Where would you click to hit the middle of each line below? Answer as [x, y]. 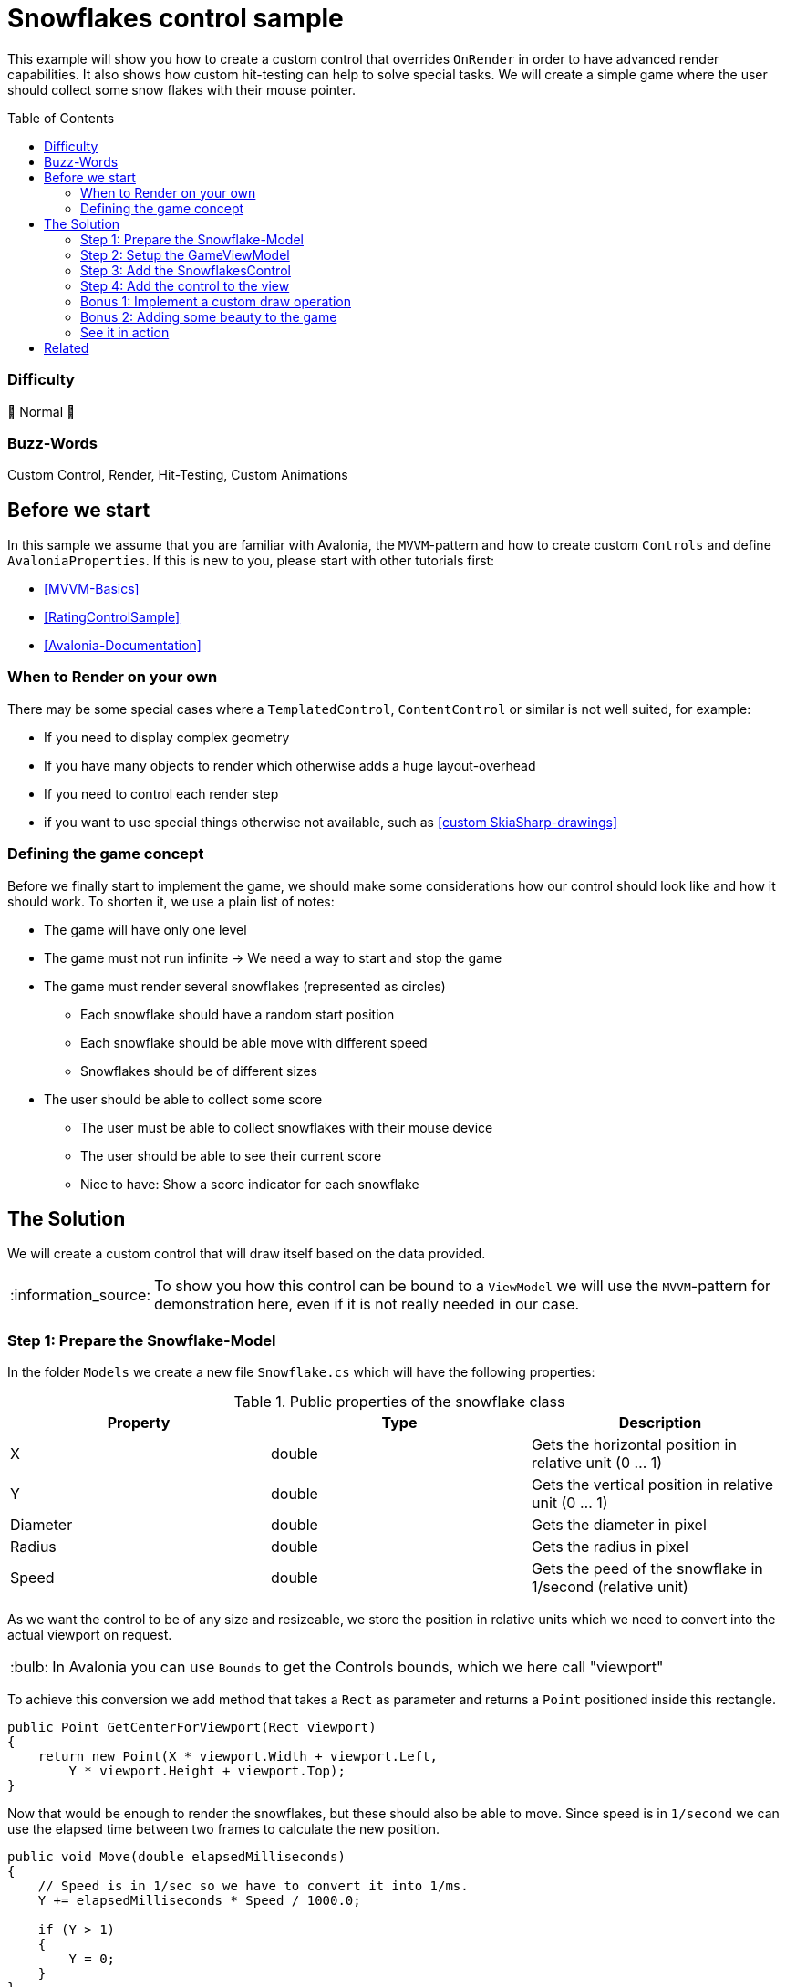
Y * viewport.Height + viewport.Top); [207, 1771]
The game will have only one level [145, 929]
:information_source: [81, 1295]
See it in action [125, 332]
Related [67, 347]
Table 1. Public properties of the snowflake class [399, 1402]
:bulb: [30, 1667]
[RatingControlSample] [112, 617]
